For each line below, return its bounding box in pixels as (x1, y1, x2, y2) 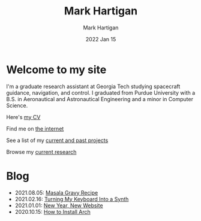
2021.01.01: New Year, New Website (14, 202, 103, 209)
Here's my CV (6, 113, 41, 120)
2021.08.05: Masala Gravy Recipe (14, 189, 98, 196)
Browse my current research (6, 148, 77, 155)
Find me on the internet (6, 125, 64, 132)
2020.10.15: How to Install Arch (14, 208, 91, 215)
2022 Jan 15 (85, 35, 116, 43)
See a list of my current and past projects (6, 137, 109, 144)
